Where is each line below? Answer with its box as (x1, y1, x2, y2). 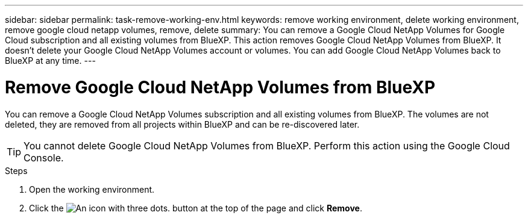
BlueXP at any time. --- (5, 55, 96, 66)
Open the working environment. (29, 184, 155, 195)
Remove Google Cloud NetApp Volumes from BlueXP (5, 76, 436, 98)
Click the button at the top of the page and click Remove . (29, 202, 362, 213)
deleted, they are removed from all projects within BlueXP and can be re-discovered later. (5, 119, 360, 129)
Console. (24, 151, 64, 164)
